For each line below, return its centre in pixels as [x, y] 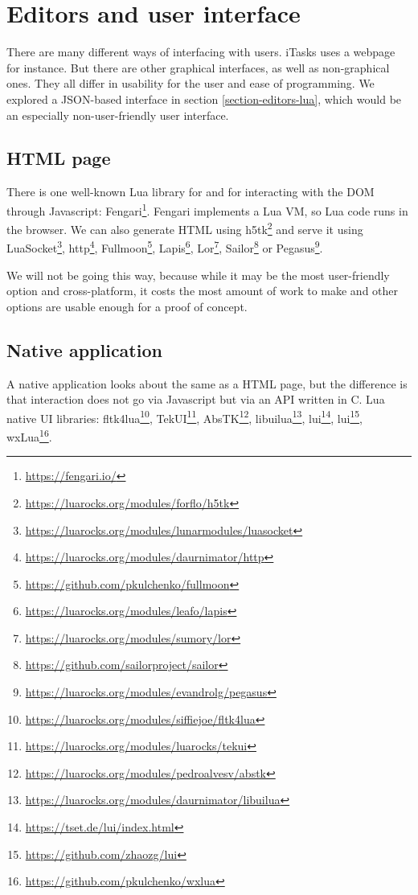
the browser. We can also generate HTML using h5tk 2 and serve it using [185, 228]
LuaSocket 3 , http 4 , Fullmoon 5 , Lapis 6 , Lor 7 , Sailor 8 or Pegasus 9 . [165, 247]
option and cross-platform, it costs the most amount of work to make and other [203, 291]
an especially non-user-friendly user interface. [118, 115]
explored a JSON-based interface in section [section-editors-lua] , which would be [204, 99]
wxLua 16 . [29, 435]
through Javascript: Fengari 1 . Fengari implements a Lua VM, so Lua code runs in [207, 209]
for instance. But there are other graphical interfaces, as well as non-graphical [198, 67]
